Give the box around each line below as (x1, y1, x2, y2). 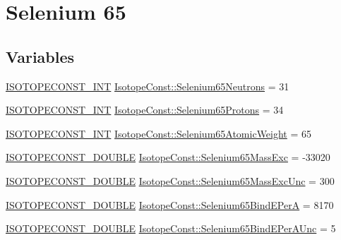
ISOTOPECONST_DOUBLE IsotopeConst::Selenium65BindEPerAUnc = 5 (6, 221, 336, 236)
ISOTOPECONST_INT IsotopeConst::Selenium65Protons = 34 (6, 102, 284, 117)
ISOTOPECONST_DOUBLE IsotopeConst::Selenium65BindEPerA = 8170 (6, 197, 334, 212)
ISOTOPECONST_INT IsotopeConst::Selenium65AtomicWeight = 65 (6, 126, 312, 140)
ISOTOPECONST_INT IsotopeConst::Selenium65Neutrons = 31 (6, 78, 289, 93)
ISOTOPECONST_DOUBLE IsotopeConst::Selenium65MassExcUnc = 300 (6, 173, 335, 188)
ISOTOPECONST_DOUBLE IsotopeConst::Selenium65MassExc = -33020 (6, 150, 330, 164)
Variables (6, 45, 75, 67)
